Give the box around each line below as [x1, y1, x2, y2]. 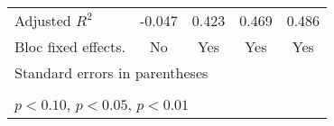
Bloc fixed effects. [14, 36, 125, 57]
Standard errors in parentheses [14, 62, 209, 83]
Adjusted [14, 10, 71, 31]
